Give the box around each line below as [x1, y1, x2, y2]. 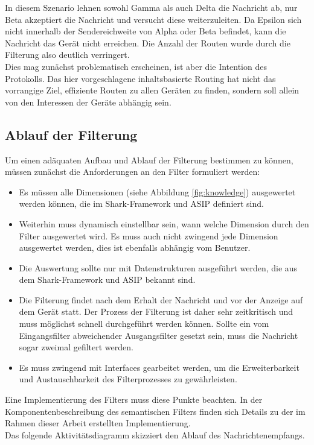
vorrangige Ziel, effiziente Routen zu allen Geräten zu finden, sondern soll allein [5, 84, 300, 96]
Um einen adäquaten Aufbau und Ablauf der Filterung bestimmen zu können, [5, 153, 293, 166]
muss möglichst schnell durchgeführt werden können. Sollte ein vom [19, 317, 269, 330]
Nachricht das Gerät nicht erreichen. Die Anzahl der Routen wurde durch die [5, 36, 290, 49]
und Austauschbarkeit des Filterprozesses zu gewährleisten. [19, 373, 237, 385]
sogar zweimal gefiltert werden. [19, 341, 133, 353]
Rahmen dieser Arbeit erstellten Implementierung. [5, 417, 191, 429]
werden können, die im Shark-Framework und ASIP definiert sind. [19, 197, 264, 210]
